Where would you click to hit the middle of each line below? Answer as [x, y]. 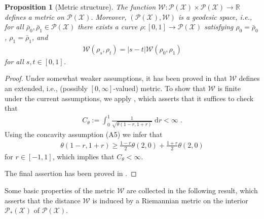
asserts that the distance [43, 200]
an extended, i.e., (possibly [46, 88]
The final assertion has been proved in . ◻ [71, 173]
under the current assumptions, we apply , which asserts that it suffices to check [129, 98]
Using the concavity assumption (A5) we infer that [84, 134]
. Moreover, [109, 16]
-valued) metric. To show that [159, 88]
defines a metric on [34, 16]
